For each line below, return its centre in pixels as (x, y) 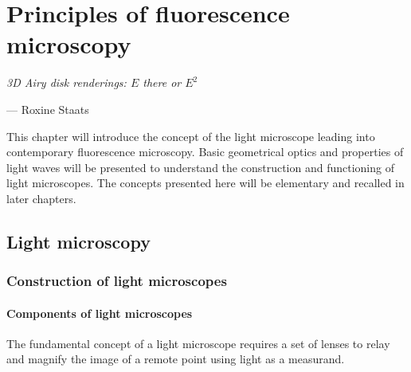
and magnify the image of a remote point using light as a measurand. (176, 359)
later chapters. (41, 198)
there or (162, 82)
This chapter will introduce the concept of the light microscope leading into (191, 136)
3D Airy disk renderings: (67, 82)
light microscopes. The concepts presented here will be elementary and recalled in (205, 183)
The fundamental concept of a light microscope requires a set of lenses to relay (198, 343)
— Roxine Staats (48, 109)
